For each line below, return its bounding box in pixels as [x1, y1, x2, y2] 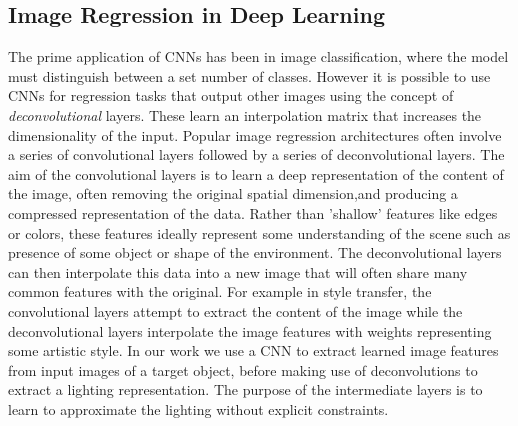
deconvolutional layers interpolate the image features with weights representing [8, 320, 492, 341]
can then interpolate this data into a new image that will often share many [8, 261, 468, 282]
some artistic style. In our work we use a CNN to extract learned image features [8, 340, 499, 361]
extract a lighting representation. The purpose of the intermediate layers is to [8, 379, 483, 400]
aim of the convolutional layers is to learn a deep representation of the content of [8, 163, 504, 184]
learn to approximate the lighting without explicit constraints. [8, 398, 389, 419]
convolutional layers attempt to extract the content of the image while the [8, 300, 463, 321]
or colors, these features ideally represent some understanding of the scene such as [8, 222, 511, 243]
